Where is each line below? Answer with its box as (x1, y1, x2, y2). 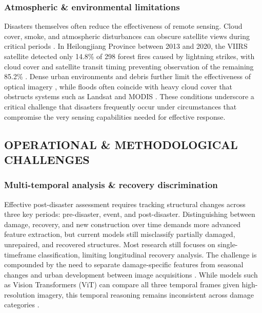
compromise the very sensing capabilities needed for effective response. (4, 111, 226, 122)
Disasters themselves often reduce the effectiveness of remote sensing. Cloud (4, 21, 243, 31)
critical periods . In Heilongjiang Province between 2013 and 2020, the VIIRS (4, 41, 248, 51)
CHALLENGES (4, 151, 90, 167)
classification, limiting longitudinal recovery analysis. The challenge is (38, 249, 257, 260)
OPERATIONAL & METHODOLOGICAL (4, 136, 238, 152)
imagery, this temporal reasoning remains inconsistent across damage (37, 289, 254, 300)
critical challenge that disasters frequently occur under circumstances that (4, 101, 237, 112)
